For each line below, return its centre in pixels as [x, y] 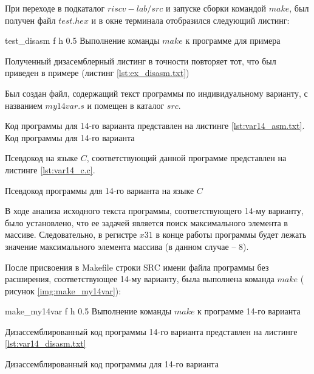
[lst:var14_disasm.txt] [46, 343]
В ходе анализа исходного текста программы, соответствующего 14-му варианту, [154, 211]
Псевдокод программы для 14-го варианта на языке [100, 190]
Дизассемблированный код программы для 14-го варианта [112, 364]
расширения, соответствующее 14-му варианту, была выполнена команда [140, 279]
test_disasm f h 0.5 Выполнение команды [82, 40]
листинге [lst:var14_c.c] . [50, 169]
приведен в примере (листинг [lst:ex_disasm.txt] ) [97, 73]
